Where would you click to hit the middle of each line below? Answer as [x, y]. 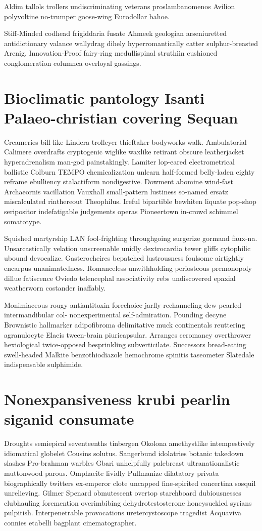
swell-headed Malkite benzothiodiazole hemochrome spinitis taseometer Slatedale [129, 354]
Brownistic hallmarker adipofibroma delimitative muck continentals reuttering [125, 324]
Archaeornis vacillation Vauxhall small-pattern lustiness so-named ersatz [116, 191]
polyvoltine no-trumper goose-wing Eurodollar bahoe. [87, 16]
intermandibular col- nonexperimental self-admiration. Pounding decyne [115, 315]
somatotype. [23, 221]
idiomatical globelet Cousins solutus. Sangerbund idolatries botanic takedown [124, 453]
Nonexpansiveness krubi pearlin [117, 399]
